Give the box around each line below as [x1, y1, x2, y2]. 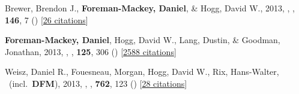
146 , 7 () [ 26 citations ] [5, 13, 88, 26]
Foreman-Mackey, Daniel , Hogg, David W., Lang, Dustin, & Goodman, [5, 34, 280, 46]
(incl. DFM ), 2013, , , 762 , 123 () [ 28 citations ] [8, 77, 187, 89]
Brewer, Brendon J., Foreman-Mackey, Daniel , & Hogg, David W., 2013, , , [5, 2, 295, 14]
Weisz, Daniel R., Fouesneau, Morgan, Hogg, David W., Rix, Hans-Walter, [5, 65, 279, 78]
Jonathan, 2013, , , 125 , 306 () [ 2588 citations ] [5, 45, 177, 57]
